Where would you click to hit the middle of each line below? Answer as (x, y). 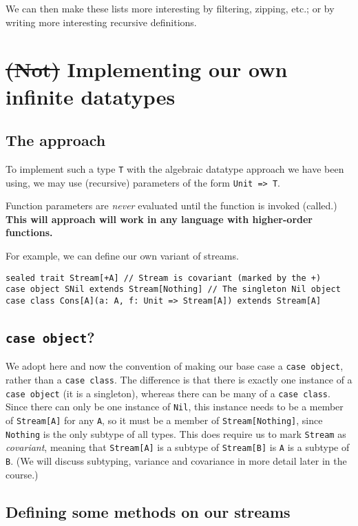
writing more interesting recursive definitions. (101, 22)
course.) (22, 474)
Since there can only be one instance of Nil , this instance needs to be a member (175, 407)
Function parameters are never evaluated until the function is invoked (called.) (171, 206)
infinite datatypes (91, 96)
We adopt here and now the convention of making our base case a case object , (175, 366)
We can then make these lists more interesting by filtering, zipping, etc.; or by (170, 8)
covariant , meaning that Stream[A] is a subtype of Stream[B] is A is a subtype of (178, 447)
